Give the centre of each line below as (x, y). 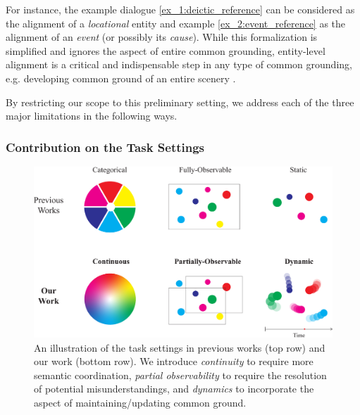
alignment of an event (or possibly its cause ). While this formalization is (162, 37)
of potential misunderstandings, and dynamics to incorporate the (174, 389)
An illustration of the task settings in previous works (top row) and (180, 347)
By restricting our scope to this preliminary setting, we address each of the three (180, 102)
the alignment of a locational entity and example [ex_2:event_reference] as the (176, 23)
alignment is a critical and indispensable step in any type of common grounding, (179, 64)
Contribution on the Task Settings (105, 147)
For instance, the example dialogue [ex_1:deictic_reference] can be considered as (180, 9)
